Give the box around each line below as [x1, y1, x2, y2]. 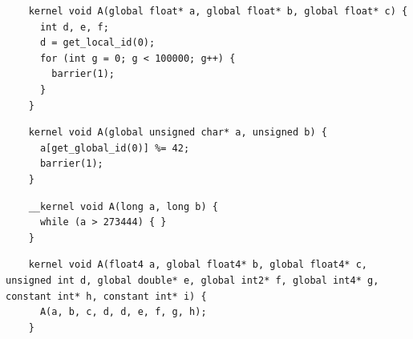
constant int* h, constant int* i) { [6, 290, 207, 302]
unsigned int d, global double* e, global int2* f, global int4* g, [6, 274, 379, 286]
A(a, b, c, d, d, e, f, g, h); [39, 306, 207, 318]
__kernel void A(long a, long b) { [28, 200, 218, 212]
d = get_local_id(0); [39, 37, 156, 49]
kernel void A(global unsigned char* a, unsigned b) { [28, 127, 327, 139]
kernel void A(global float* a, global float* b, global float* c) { [28, 6, 408, 17]
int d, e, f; [39, 21, 109, 33]
